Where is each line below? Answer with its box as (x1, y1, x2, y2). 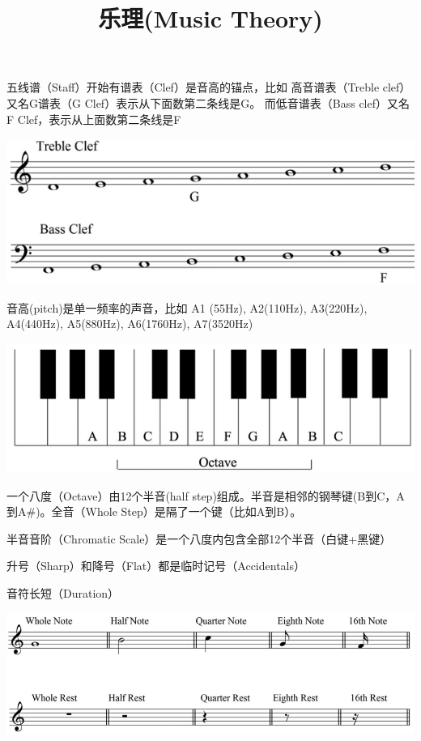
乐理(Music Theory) (98, 2, 323, 35)
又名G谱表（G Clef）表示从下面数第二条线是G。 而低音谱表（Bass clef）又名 (6, 94, 410, 111)
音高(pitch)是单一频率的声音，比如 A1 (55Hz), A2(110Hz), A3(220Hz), (6, 299, 368, 316)
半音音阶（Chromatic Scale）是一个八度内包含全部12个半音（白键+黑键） (6, 530, 392, 547)
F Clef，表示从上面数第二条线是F (6, 110, 181, 127)
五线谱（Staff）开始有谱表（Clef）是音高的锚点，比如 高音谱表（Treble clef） (6, 79, 411, 96)
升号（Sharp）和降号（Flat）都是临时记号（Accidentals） (6, 557, 305, 574)
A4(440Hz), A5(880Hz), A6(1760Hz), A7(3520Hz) (6, 315, 253, 332)
